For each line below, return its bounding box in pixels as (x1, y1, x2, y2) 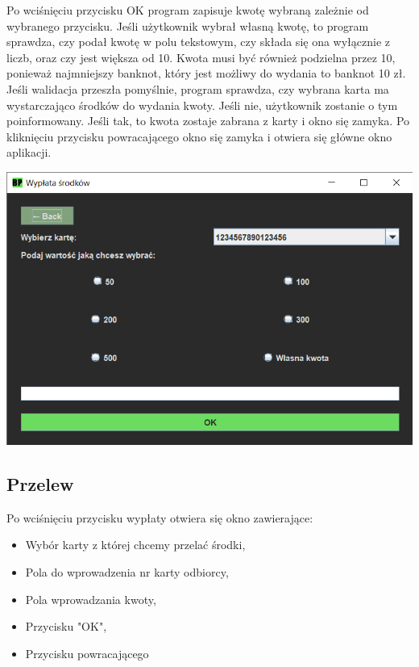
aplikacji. (6, 144, 52, 161)
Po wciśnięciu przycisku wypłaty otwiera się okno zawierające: (6, 509, 313, 526)
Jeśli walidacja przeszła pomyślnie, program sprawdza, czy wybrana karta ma (6, 80, 389, 97)
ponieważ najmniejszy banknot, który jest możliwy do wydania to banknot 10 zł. (6, 65, 406, 82)
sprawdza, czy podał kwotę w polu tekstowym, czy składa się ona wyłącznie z (6, 33, 390, 50)
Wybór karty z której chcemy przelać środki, (25, 536, 246, 553)
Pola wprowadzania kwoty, (25, 590, 156, 607)
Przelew (6, 471, 74, 496)
